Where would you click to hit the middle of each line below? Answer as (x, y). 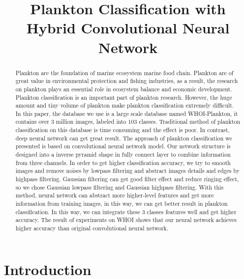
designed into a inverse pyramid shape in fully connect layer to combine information (123, 154)
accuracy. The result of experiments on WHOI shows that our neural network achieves (126, 220)
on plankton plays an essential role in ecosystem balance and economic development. (124, 89)
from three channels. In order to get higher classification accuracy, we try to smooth (123, 162)
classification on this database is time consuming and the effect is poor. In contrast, (122, 130)
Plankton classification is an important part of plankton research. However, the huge (124, 97)
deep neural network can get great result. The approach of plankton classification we (124, 138)
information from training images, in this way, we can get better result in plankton (122, 204)
